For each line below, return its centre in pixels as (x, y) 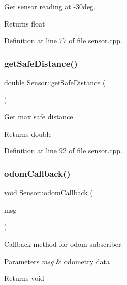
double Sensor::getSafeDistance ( (55, 82)
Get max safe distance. (40, 116)
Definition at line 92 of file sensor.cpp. (63, 151)
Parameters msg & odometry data (57, 261)
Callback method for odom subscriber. (64, 243)
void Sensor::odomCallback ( (49, 192)
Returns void (24, 278)
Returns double (28, 133)
